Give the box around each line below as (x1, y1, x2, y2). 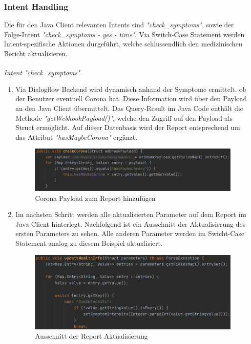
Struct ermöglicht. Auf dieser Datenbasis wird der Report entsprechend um (15, 122, 240, 132)
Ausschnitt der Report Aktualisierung (35, 331, 148, 341)
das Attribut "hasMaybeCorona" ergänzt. (15, 131, 138, 142)
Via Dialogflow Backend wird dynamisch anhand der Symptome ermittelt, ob (15, 84, 247, 94)
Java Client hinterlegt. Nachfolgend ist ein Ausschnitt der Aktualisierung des (15, 218, 246, 229)
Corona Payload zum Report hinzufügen (35, 193, 156, 203)
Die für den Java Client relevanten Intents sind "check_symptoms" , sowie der (4, 20, 234, 30)
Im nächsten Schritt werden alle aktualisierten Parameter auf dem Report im (15, 209, 246, 219)
